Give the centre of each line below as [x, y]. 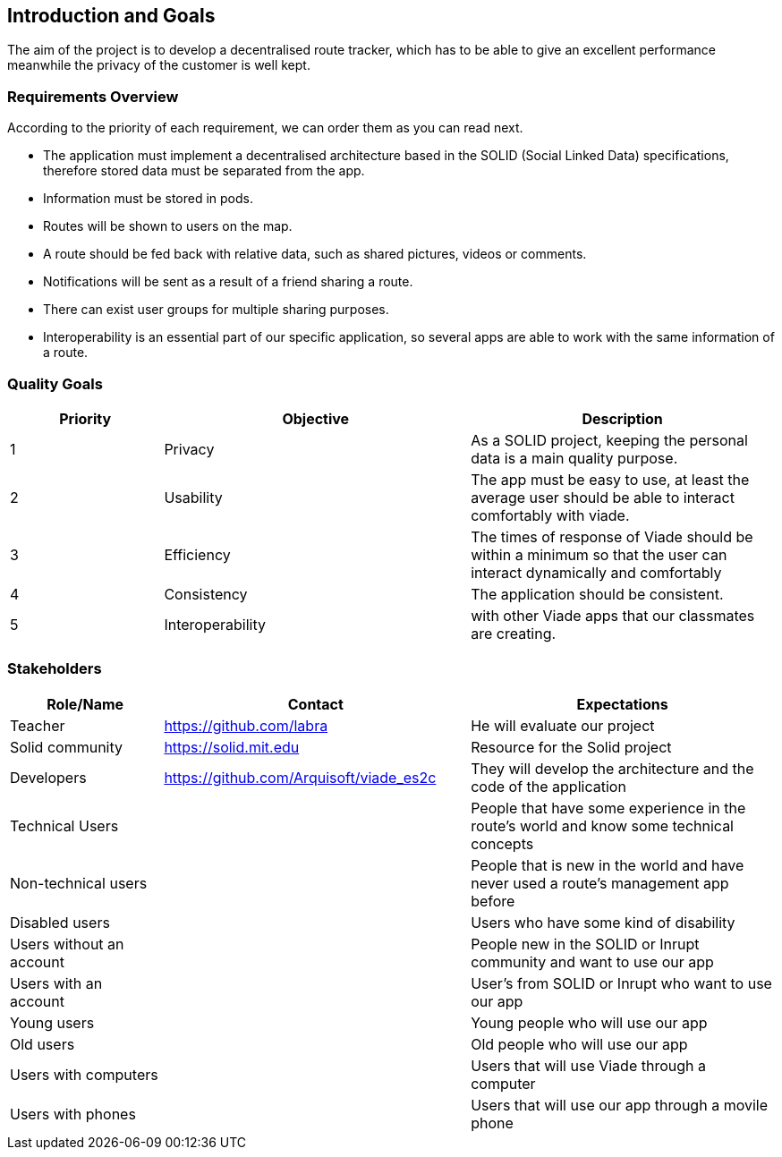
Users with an [56, 983]
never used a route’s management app [600, 883]
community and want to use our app [592, 961]
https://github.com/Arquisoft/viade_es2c [300, 777]
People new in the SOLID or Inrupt [585, 944]
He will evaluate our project [563, 725]
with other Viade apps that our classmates [613, 615]
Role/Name [85, 704]
